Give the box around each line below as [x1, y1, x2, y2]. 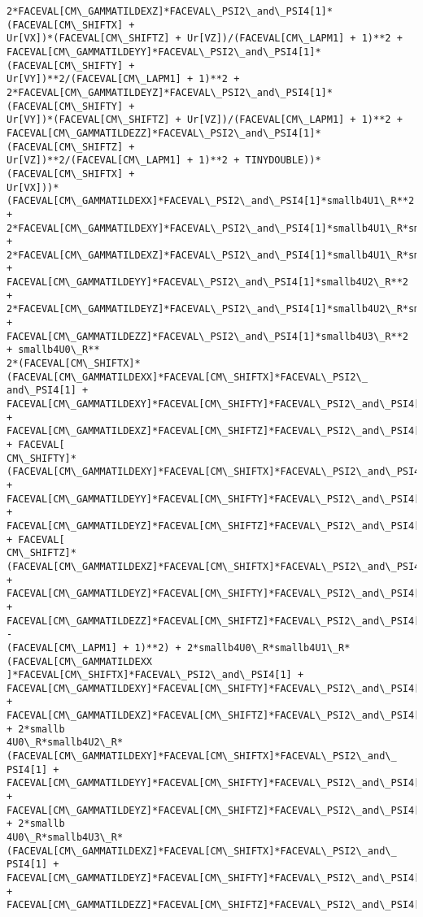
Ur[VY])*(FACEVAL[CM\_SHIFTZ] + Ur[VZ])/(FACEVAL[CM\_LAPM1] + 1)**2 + [7, 114, 403, 126]
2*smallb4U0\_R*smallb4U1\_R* [186, 641, 351, 654]
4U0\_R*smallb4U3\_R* [7, 832, 124, 844]
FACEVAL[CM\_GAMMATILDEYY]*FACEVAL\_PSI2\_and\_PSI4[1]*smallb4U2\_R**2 [7, 276, 408, 289]
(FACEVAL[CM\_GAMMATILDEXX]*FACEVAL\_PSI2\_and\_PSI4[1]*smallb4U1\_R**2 [7, 195, 415, 207]
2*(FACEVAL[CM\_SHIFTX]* [7, 358, 141, 370]
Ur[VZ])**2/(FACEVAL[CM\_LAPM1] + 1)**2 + [7, 154, 240, 167]
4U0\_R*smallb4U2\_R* [7, 737, 124, 749]
